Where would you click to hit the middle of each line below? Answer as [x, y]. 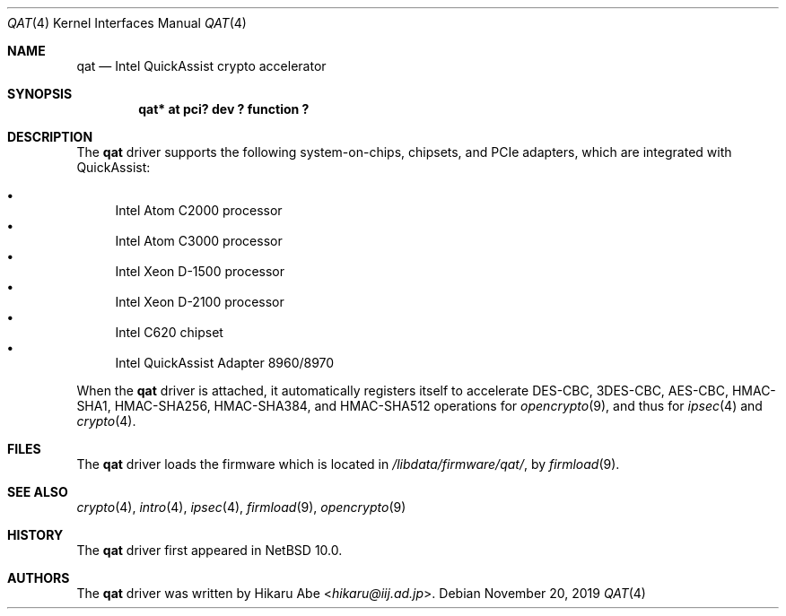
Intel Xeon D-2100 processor [200, 302]
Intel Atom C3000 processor [199, 241]
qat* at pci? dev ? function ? [224, 109]
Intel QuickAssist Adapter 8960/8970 [225, 363]
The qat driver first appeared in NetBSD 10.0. [210, 550]
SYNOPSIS [40, 94]
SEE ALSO [38, 492]
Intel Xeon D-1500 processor [200, 271]
